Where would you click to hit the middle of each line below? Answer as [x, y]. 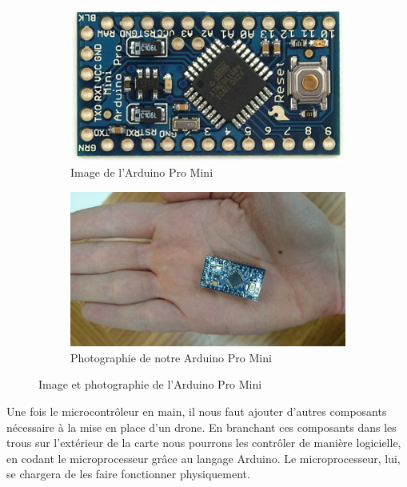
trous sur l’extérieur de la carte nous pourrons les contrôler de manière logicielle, [204, 443]
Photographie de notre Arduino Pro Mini [171, 357]
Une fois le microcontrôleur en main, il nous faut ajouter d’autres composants [197, 411]
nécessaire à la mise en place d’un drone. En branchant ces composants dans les [202, 427]
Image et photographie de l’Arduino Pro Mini [150, 384]
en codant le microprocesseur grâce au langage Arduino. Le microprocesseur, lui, [203, 458]
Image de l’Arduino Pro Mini [142, 172]
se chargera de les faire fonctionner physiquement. [128, 474]
